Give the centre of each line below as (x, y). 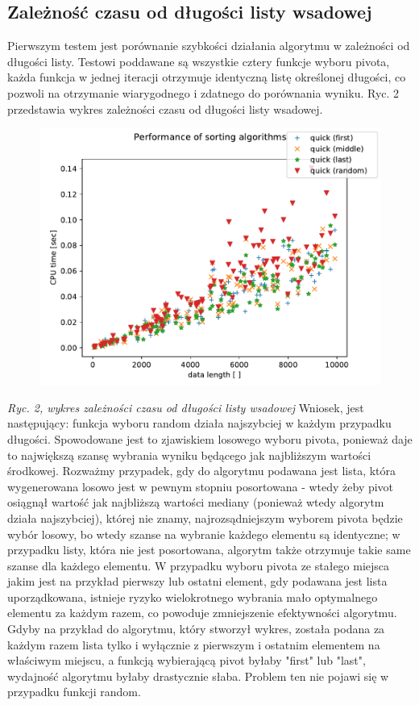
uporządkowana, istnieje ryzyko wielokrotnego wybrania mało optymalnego (193, 597)
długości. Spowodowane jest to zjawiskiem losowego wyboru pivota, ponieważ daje (210, 438)
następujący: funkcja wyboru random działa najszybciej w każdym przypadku (199, 423)
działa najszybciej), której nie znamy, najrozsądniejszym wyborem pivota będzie (205, 517)
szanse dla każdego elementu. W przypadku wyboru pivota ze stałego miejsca (199, 565)
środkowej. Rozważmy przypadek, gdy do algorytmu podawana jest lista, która (202, 471)
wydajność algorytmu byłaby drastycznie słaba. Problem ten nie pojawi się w (198, 676)
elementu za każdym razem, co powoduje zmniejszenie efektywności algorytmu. (202, 613)
